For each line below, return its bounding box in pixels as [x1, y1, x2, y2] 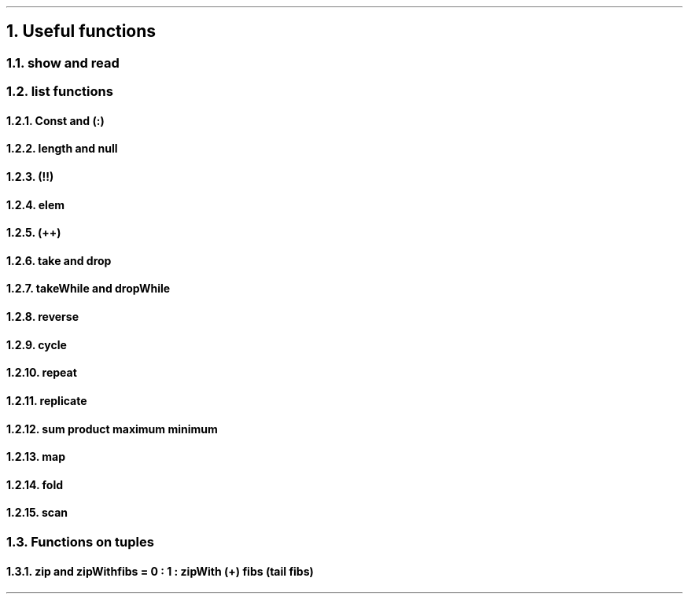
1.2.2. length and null [6, 142, 118, 156]
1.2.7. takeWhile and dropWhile [6, 282, 171, 296]
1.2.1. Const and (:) [6, 113, 105, 127]
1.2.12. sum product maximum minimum [6, 421, 218, 436]
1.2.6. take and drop [6, 253, 112, 267]
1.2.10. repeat [6, 366, 77, 380]
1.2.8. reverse [6, 310, 79, 324]
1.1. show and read [6, 54, 120, 71]
